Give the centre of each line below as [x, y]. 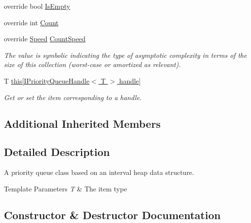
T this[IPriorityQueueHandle [47, 80]
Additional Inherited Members [82, 123]
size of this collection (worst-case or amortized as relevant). [92, 64]
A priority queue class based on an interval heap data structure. [99, 172]
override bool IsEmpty [37, 6]
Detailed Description [57, 152]
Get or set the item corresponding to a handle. [73, 97]
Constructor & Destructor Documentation [112, 214]
